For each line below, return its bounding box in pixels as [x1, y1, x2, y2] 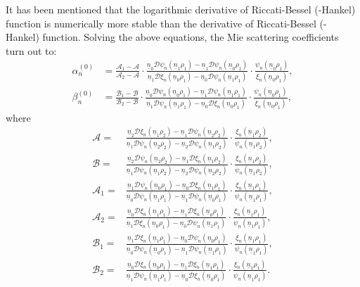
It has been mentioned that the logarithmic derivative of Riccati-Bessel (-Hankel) [6, 2, 356, 16]
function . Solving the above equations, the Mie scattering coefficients [42, 30, 339, 44]
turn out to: [6, 43, 57, 58]
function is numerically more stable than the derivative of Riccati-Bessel [6, 15, 316, 30]
